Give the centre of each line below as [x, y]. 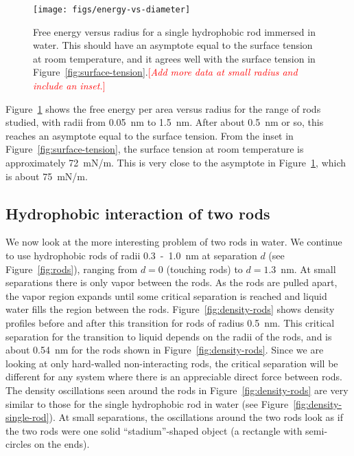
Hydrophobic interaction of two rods [138, 213]
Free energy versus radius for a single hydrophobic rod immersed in [174, 31]
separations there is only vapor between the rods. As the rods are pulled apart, [172, 282]
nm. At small [308, 269]
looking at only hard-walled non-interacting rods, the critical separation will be [172, 363]
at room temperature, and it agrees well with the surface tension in [174, 58]
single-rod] [27, 417]
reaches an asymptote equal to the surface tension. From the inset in [150, 135]
